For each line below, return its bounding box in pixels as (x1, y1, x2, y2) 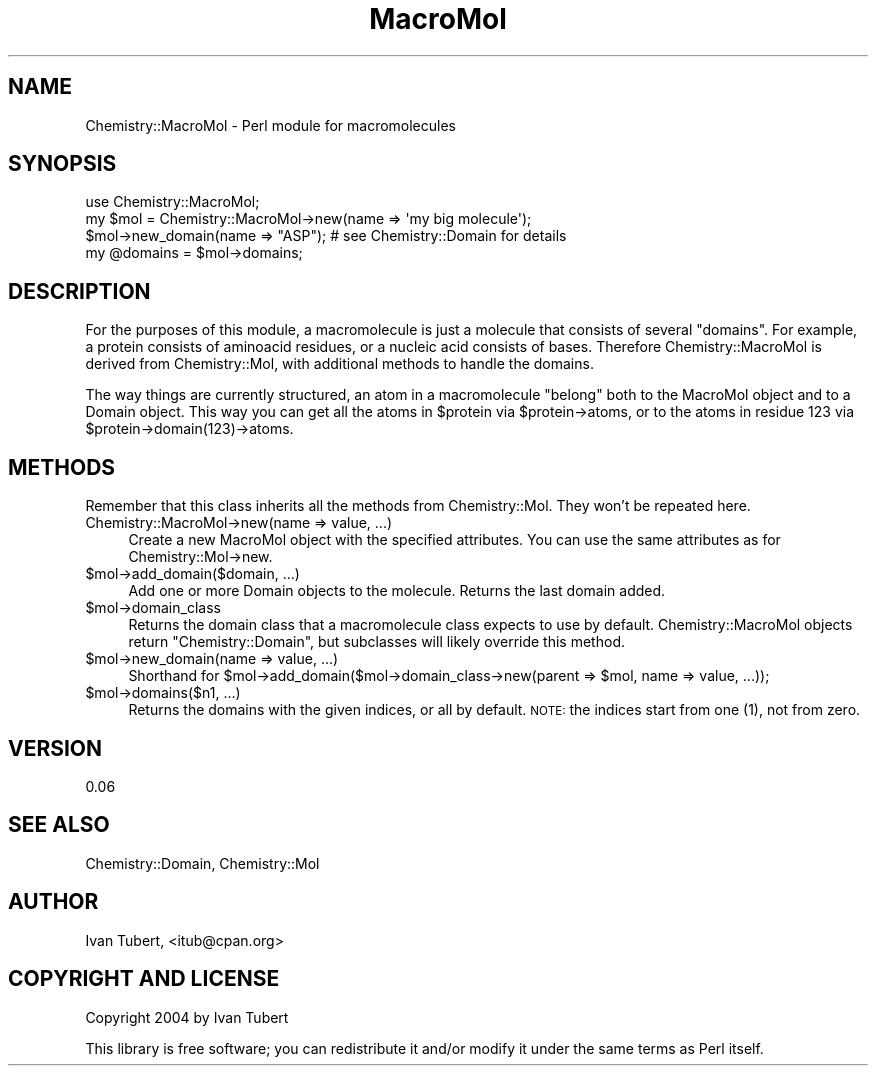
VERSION (8, 735, 103, 761)
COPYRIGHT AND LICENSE (8, 966, 280, 992)
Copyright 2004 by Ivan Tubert (85, 1008, 289, 1026)
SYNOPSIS (8, 151, 117, 177)
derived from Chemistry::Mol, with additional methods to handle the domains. (85, 355, 594, 373)
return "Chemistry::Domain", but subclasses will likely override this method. (128, 633, 625, 651)
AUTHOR (8, 889, 99, 915)
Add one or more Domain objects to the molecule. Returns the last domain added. (128, 582, 666, 600)
